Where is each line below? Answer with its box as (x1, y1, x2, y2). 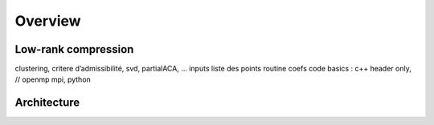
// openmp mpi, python (14, 75, 92, 84)
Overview (14, 12, 81, 30)
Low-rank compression (14, 42, 134, 56)
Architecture (14, 96, 80, 110)
